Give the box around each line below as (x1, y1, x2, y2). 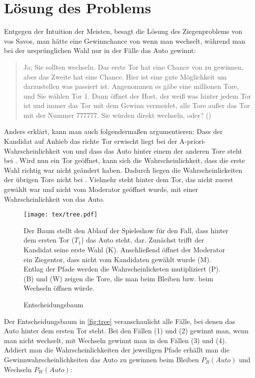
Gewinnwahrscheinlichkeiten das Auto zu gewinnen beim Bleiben (4, 354, 199, 364)
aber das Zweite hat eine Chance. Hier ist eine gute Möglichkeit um (23, 71, 227, 81)
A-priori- (179, 136, 206, 146)
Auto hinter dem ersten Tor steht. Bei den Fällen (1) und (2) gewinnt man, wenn (4, 325, 249, 336)
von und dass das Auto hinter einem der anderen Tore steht (62, 145, 242, 156)
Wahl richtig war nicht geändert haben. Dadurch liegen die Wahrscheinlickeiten (4, 164, 243, 175)
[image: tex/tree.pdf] (24, 211, 98, 218)
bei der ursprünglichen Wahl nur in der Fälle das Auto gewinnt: (4, 45, 196, 55)
